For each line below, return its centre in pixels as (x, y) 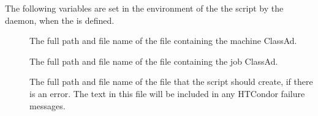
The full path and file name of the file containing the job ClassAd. (154, 61)
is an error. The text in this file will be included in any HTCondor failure (167, 93)
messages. (47, 105)
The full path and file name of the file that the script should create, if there (171, 82)
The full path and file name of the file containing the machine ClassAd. (163, 41)
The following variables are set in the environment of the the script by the (144, 8)
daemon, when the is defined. (60, 20)
